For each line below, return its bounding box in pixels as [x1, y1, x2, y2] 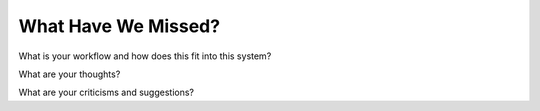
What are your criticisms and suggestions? [18, 86, 195, 99]
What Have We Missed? [18, 15, 220, 37]
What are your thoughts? [18, 68, 121, 80]
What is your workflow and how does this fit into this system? [18, 50, 272, 62]
